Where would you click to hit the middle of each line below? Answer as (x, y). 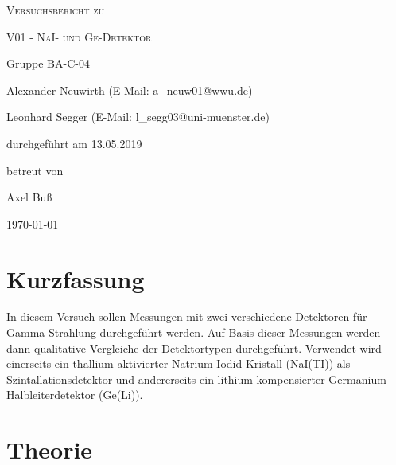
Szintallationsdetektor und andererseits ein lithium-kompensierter (166, 379)
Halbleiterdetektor (51, 395)
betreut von (35, 170)
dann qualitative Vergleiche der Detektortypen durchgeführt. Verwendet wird (194, 348)
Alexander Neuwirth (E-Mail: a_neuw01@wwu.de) (130, 90)
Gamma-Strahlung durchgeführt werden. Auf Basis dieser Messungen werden (194, 332)
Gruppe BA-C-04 (48, 63)
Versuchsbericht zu (56, 10)
